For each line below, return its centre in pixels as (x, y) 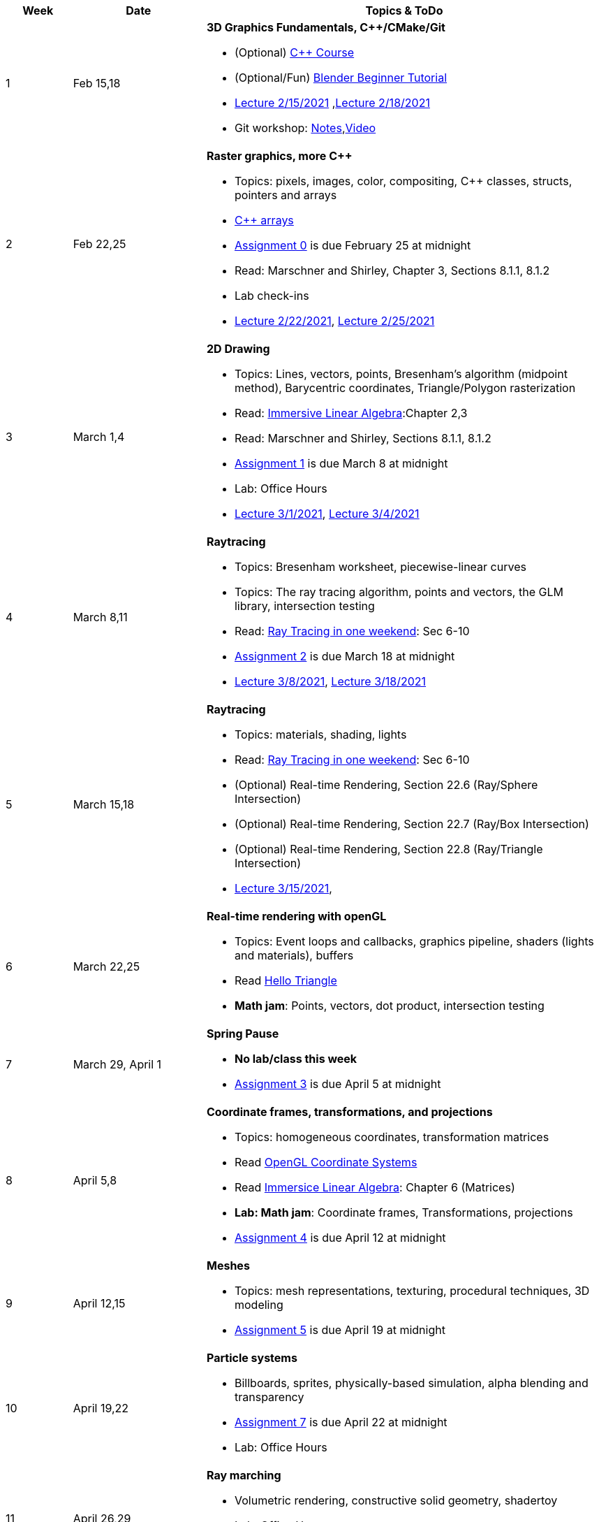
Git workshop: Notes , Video (305, 128)
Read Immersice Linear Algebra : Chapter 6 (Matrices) (375, 1187)
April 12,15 (99, 1303)
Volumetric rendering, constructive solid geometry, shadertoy (396, 1500)
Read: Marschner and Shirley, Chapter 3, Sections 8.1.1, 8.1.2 (392, 270)
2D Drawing (238, 349)
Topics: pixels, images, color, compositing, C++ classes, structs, (403, 181)
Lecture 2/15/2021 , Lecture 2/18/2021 (332, 103)
